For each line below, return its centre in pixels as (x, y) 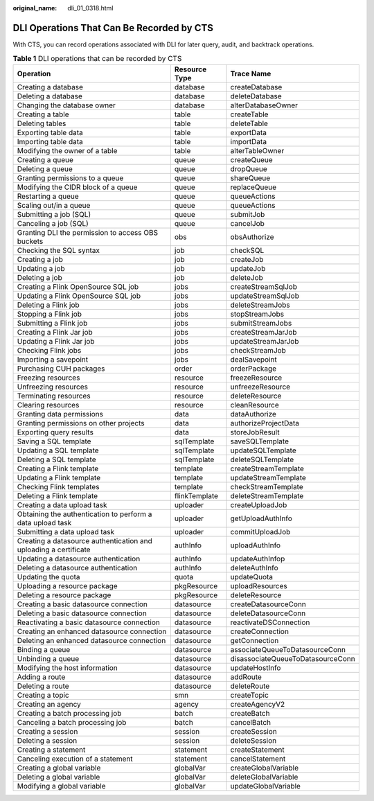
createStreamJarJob (264, 332)
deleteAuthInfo (254, 567)
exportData (248, 132)
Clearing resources (48, 405)
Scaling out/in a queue (54, 205)
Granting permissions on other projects (81, 423)
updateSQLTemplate (264, 450)
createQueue (251, 159)
